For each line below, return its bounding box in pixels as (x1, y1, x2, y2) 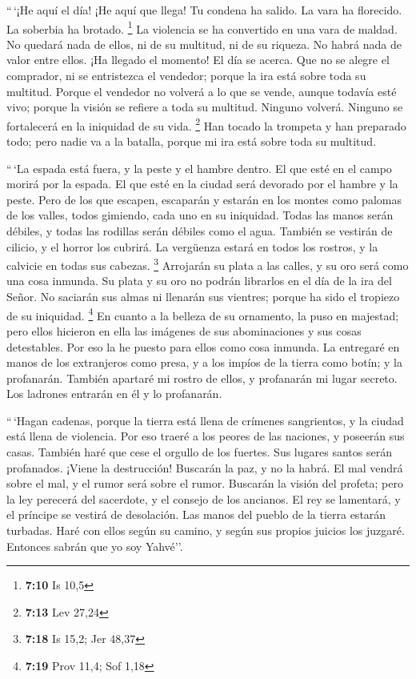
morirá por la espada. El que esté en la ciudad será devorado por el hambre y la (6, 175, 398, 192)
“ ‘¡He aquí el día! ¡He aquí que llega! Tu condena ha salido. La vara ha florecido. (6, 2, 402, 18)
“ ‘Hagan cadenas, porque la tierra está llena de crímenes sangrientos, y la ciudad (6, 412, 404, 428)
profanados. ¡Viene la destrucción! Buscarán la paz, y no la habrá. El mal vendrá (6, 459, 403, 476)
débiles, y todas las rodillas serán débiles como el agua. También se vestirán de (6, 223, 393, 239)
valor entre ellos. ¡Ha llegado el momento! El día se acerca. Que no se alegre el (6, 51, 390, 68)
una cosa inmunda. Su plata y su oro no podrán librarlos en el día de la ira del (6, 272, 392, 289)
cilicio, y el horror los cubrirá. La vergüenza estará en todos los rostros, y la (6, 238, 378, 255)
